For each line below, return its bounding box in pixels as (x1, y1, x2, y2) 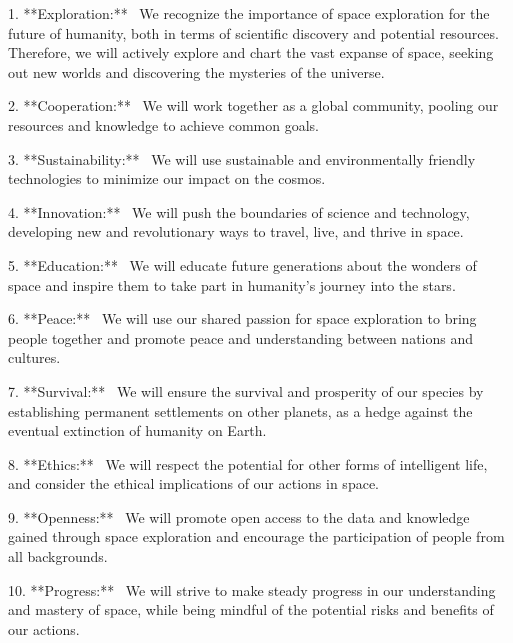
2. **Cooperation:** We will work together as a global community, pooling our (8, 95, 499, 116)
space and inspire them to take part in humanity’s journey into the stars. (8, 274, 456, 295)
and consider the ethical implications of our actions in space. (8, 473, 379, 494)
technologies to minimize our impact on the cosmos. (8, 168, 326, 189)
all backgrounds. (8, 546, 108, 567)
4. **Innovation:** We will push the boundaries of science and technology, (8, 201, 470, 222)
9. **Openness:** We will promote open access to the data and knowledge (8, 506, 470, 527)
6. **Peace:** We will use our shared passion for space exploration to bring (8, 308, 477, 329)
